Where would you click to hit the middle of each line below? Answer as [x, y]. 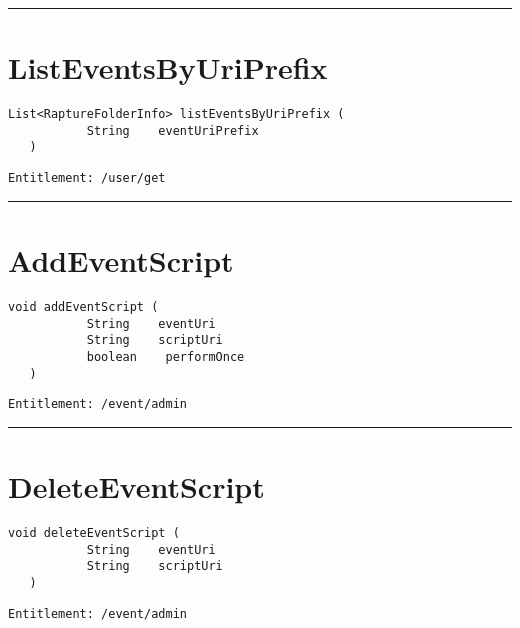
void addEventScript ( [83, 306]
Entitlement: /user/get [87, 178]
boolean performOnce [165, 356]
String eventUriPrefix [172, 130]
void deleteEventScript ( [94, 532]
